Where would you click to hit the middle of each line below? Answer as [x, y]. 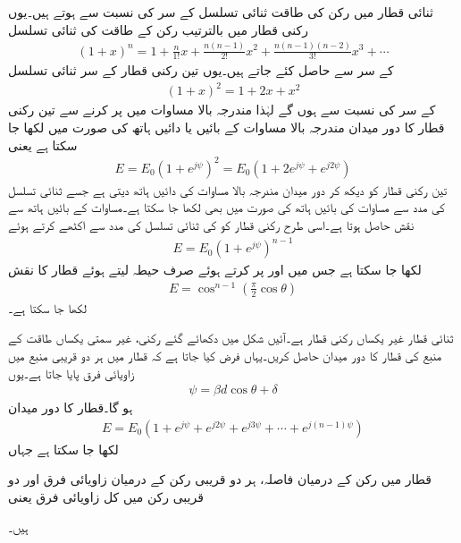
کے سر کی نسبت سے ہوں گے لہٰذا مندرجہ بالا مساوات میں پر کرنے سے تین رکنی [222, 110]
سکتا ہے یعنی [43, 144]
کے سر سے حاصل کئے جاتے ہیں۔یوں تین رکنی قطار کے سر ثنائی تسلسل [201, 70]
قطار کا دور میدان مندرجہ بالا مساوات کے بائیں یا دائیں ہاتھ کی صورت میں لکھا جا [226, 127]
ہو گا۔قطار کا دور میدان [71, 407]
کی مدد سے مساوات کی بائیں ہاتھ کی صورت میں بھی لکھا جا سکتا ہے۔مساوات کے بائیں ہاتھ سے [226, 207]
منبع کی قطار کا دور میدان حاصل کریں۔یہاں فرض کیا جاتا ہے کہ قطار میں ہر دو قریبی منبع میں [225, 355]
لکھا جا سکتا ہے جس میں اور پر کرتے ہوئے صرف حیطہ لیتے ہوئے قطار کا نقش [215, 270]
